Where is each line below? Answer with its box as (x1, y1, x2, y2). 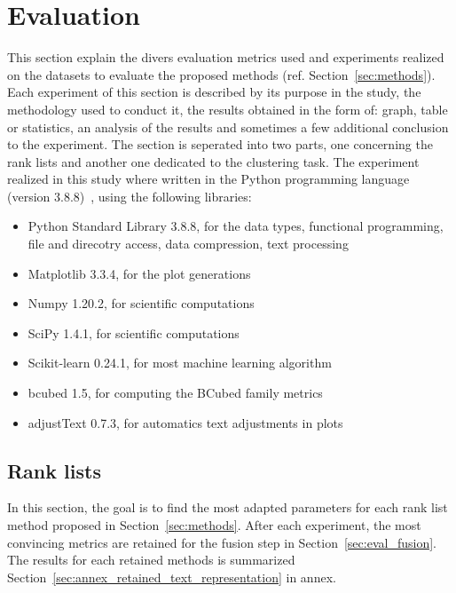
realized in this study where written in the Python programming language (7, 170, 410, 188)
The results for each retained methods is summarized (7, 550, 295, 569)
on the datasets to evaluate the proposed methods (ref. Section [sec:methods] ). (7, 65, 436, 83)
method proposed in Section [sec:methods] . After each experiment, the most (7, 516, 421, 534)
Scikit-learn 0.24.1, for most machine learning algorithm (28, 353, 332, 372)
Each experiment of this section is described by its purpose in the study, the (7, 83, 421, 101)
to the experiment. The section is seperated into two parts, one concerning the (7, 135, 433, 154)
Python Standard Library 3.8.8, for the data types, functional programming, (28, 217, 444, 235)
